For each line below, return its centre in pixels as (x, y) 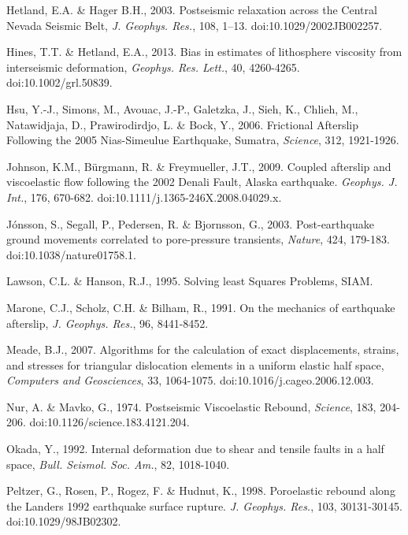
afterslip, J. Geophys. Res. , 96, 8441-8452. (108, 323)
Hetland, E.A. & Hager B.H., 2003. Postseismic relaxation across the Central (192, 9)
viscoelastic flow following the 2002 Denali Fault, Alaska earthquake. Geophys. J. (202, 182)
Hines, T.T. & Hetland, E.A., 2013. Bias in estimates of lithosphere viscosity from (204, 52)
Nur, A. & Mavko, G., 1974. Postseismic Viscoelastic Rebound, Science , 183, (191, 406)
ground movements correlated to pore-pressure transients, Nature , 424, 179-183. (198, 239)
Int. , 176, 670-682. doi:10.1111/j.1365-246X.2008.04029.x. (144, 197)
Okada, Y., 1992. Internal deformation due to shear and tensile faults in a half (195, 449)
